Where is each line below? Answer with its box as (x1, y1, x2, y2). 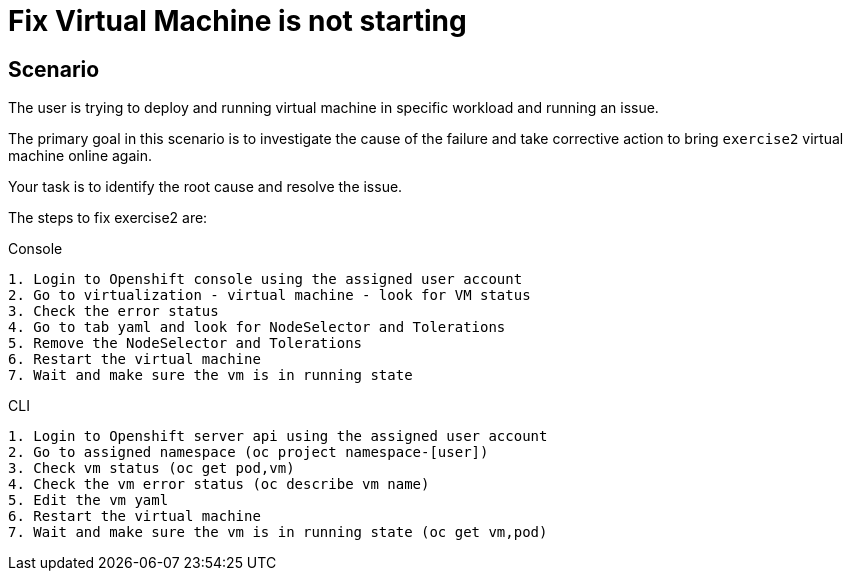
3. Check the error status (8, 303, 219, 320)
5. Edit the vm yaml (8, 492, 169, 509)
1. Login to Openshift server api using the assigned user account (8, 428, 548, 445)
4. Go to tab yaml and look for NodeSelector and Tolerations (8, 319, 506, 336)
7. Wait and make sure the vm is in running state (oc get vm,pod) (8, 524, 548, 541)
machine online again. (8, 147, 152, 165)
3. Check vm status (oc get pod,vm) (8, 460, 295, 477)
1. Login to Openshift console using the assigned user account (8, 271, 523, 288)
